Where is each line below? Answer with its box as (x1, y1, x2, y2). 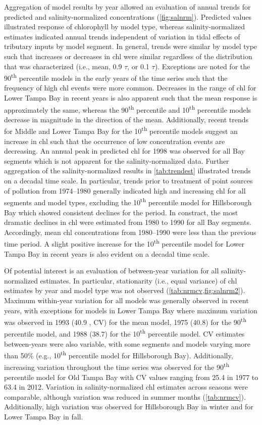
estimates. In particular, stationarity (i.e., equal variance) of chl (40, 275, 237, 286)
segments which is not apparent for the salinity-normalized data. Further (4, 155, 229, 166)
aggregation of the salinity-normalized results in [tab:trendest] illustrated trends (4, 165, 251, 176)
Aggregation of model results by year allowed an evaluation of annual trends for (4, 2, 251, 12)
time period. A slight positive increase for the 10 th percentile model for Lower (4, 237, 244, 249)
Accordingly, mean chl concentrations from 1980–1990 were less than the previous (4, 226, 256, 237)
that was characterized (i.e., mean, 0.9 (4, 61, 122, 71)
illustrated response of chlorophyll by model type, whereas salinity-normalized (4, 21, 245, 32)
